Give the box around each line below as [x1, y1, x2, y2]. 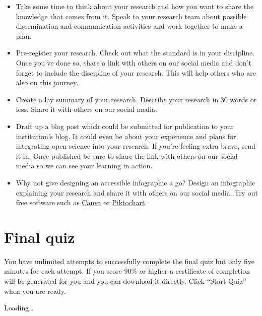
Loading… [4, 302, 34, 313]
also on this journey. [16, 77, 79, 88]
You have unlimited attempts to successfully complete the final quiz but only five [4, 256, 254, 266]
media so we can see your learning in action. [16, 160, 153, 171]
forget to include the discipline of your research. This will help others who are [16, 67, 256, 78]
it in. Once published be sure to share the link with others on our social [16, 150, 238, 161]
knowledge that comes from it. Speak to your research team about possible [16, 11, 247, 21]
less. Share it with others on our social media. [16, 104, 157, 114]
